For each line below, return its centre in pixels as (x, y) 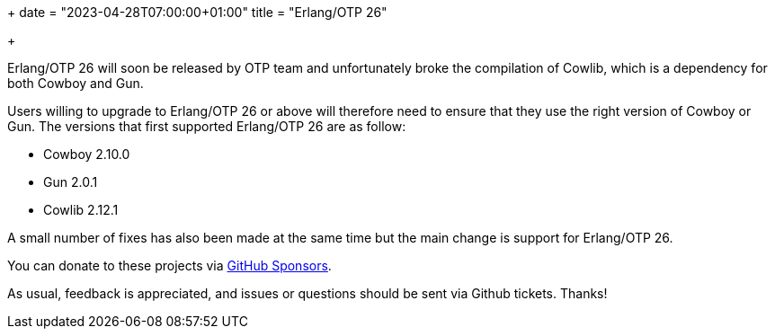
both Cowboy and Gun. (76, 83)
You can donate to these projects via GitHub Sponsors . (169, 265)
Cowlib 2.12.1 (81, 210)
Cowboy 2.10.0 (87, 154)
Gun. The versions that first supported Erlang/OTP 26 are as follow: (207, 126)
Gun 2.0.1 (71, 182)
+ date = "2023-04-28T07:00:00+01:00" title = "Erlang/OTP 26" (197, 12)
